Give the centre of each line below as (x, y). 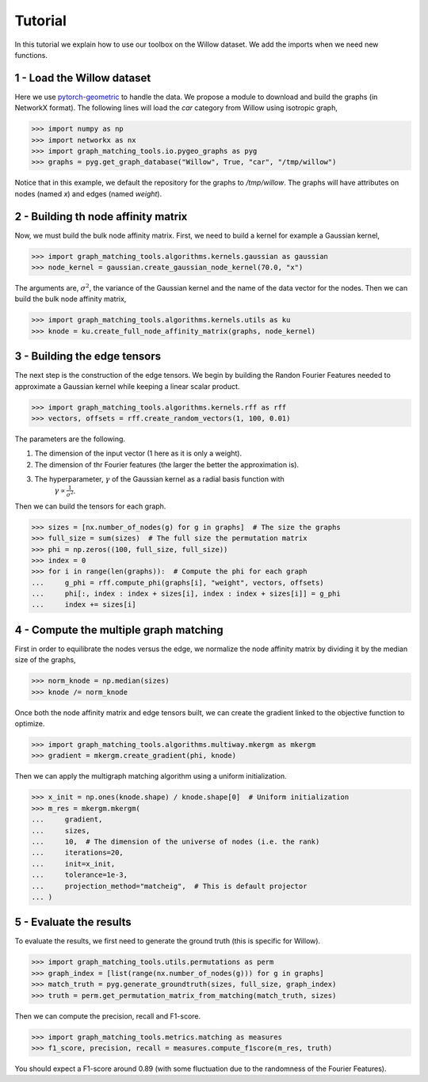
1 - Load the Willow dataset (83, 78)
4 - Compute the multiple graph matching (119, 630)
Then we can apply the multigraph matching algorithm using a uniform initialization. (151, 776)
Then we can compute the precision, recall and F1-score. (108, 1016)
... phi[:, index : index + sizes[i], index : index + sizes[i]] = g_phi (186, 594)
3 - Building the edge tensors (88, 356)
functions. (31, 55)
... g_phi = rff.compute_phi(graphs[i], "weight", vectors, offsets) (178, 583)
